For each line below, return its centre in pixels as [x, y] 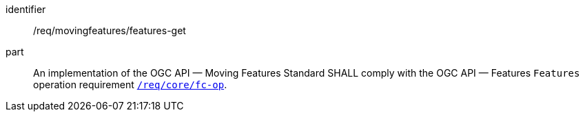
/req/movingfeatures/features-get [110, 30]
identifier [26, 9]
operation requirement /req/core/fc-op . [130, 84]
